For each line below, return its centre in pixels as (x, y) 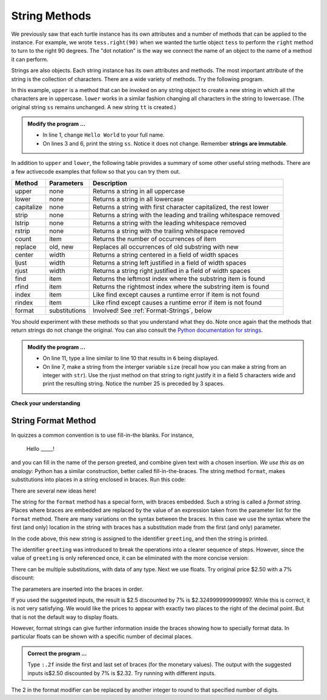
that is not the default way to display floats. (65, 617)
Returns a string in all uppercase (139, 191)
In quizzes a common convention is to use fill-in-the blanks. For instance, (102, 435)
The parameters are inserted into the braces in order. (77, 589)
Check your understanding (46, 403)
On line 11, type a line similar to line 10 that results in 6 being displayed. (131, 358)
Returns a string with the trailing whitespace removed (169, 231)
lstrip (22, 223)
